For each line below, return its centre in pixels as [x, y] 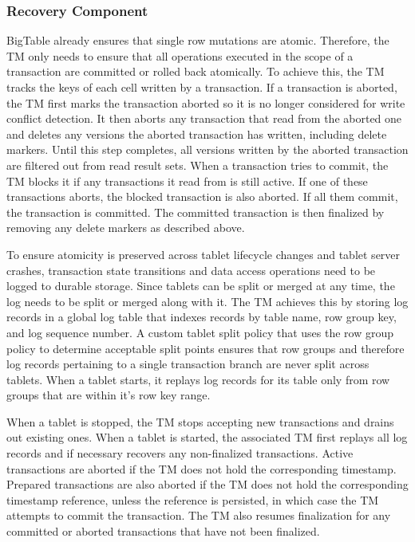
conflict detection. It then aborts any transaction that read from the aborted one [204, 118]
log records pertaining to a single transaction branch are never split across [188, 364]
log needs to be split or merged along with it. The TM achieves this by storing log [207, 301]
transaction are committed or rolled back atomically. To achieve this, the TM [196, 71]
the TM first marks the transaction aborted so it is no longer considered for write [206, 102]
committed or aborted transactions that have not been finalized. [163, 531]
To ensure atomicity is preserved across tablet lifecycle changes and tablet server [204, 254]
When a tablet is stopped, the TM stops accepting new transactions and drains [200, 421]
